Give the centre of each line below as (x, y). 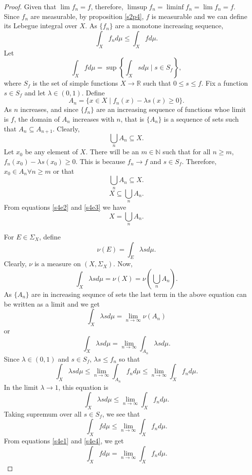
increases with (93, 119)
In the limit (21, 387)
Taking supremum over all (43, 413)
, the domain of (37, 119)
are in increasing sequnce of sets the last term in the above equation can (139, 294)
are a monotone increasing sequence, (169, 26)
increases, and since (49, 109)
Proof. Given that (30, 6)
